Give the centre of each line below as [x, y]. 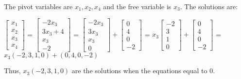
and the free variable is [137, 6]
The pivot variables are [38, 6]
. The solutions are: [209, 6]
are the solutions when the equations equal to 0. [143, 71]
